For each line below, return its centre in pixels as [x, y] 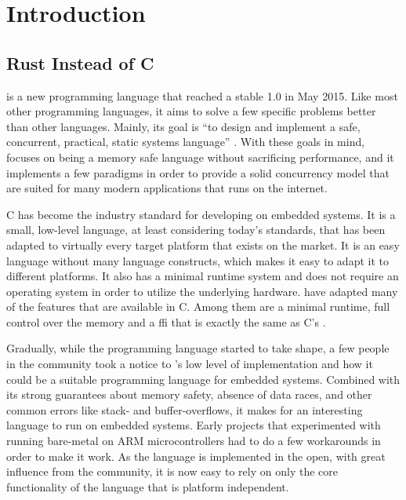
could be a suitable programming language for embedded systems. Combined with [203, 379]
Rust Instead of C [80, 62]
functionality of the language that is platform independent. [148, 486]
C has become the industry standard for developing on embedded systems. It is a [201, 214]
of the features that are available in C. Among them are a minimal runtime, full [198, 307]
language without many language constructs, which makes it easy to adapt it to [198, 260]
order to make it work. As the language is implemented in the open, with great [196, 456]
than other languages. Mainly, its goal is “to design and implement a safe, [183, 126]
